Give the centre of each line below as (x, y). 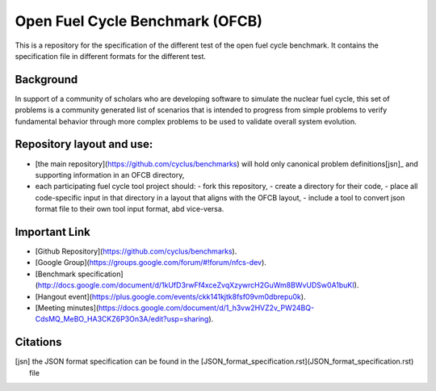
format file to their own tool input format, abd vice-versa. (130, 209)
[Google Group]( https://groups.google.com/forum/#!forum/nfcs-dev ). (151, 263)
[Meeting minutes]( (67, 308)
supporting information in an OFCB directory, (110, 174)
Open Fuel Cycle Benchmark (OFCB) (138, 21)
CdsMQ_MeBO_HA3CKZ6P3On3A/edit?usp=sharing (122, 319)
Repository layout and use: (84, 144)
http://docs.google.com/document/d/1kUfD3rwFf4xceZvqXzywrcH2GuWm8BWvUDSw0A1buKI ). (198, 285)
